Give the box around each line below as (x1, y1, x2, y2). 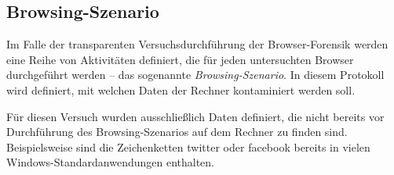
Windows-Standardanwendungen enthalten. (6, 154, 215, 170)
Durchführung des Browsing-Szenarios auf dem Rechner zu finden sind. (6, 123, 348, 140)
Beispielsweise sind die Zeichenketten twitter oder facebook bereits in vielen (6, 138, 370, 155)
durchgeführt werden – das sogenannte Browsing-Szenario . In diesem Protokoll (6, 66, 385, 83)
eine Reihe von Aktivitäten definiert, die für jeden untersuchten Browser (6, 51, 354, 67)
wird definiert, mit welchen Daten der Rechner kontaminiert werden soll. (6, 81, 356, 98)
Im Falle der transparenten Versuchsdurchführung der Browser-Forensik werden (6, 36, 389, 52)
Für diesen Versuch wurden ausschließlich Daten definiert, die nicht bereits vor (6, 108, 385, 124)
